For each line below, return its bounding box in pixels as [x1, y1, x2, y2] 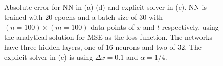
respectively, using [162, 21, 219, 32]
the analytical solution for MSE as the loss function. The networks [4, 31, 213, 42]
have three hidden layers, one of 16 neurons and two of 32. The [4, 41, 202, 52]
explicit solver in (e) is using [4, 51, 93, 62]
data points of [91, 21, 135, 32]
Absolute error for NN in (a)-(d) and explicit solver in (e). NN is [4, 2, 207, 12]
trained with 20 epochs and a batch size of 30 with [4, 11, 163, 22]
